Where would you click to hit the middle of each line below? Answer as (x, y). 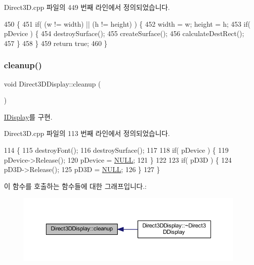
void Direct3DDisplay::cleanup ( (52, 83)
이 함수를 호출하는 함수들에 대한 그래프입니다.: (75, 186)
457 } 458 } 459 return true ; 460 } (56, 43)
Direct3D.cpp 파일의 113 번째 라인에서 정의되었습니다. (87, 133)
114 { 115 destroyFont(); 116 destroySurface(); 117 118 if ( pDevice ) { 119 (116, 150)
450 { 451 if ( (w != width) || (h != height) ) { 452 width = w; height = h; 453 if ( (127, 23)
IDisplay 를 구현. (28, 116)
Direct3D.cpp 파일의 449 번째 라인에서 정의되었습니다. (87, 7)
